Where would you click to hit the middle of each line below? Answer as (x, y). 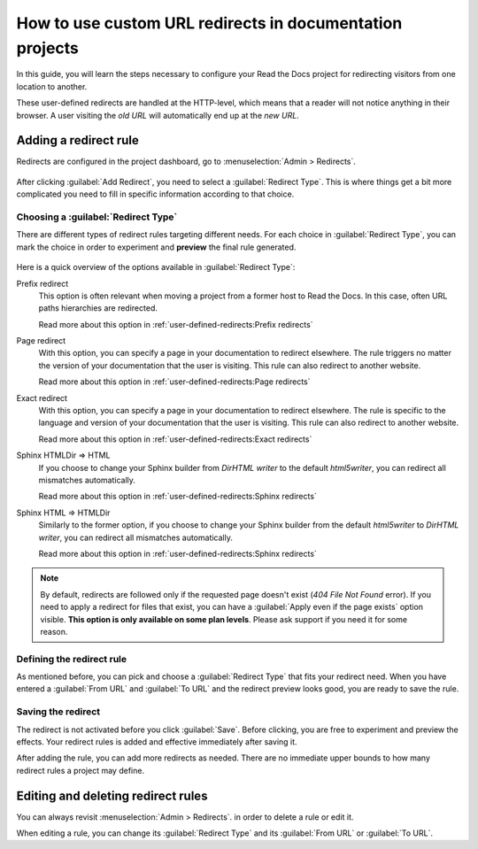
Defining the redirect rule (72, 659)
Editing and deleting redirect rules (112, 795)
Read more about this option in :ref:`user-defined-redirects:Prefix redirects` (176, 324)
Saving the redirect (58, 712)
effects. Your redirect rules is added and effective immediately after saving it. (157, 741)
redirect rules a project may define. (81, 770)
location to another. (52, 86)
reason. (54, 631)
